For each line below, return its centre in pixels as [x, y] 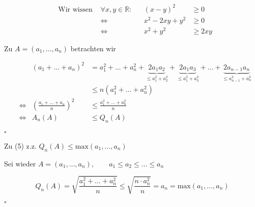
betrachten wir [93, 48]
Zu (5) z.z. [20, 145]
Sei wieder [20, 163]
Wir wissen [75, 9]
